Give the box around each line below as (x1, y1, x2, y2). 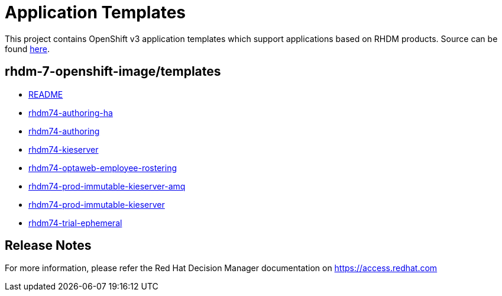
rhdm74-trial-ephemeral (28, 217, 122, 228)
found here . (5, 43, 50, 54)
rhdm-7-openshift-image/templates (5, 64, 221, 79)
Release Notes (5, 238, 92, 253)
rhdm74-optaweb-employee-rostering (28, 162, 177, 173)
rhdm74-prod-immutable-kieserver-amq (28, 181, 186, 191)
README (28, 89, 63, 99)
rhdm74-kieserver (28, 144, 99, 155)
